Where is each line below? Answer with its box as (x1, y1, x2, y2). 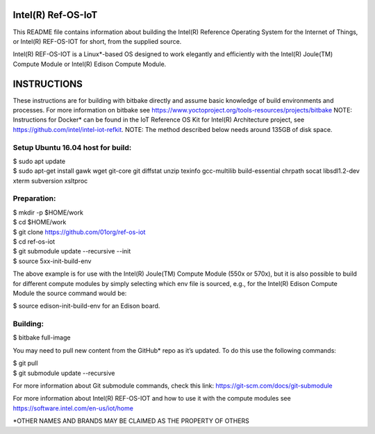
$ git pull (12, 359, 38, 367)
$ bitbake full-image (12, 333, 71, 342)
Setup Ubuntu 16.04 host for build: (12, 142, 132, 152)
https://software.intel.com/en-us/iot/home (12, 403, 133, 412)
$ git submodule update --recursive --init (12, 247, 131, 256)
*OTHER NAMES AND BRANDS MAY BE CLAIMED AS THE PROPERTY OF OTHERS (12, 417, 250, 425)
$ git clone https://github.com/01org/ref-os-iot (12, 228, 146, 236)
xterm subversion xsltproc (12, 176, 88, 185)
